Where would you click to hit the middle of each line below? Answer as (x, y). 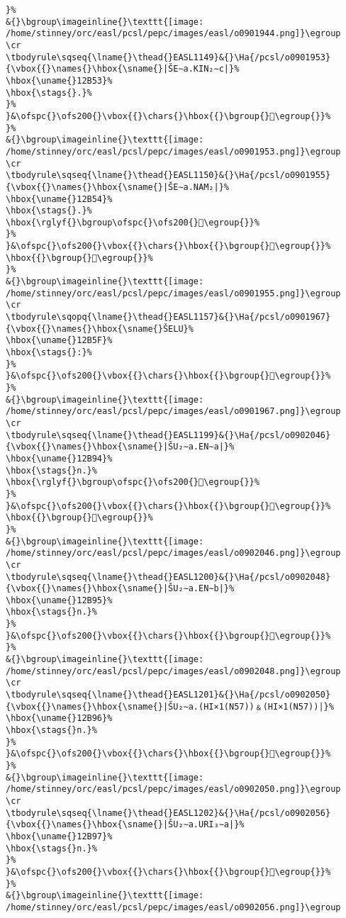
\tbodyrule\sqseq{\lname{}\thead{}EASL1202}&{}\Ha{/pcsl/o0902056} (168, 813)
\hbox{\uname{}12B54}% (59, 199)
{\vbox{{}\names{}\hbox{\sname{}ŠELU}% (100, 329)
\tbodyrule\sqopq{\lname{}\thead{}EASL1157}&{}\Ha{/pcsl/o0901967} (168, 317)
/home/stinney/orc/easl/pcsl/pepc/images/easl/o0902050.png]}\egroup (173, 789)
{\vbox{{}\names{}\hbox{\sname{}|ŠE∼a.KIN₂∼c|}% (123, 69)
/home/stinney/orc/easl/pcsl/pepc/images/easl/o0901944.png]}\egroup (173, 34)
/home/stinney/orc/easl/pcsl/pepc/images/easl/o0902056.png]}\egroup (173, 907)
